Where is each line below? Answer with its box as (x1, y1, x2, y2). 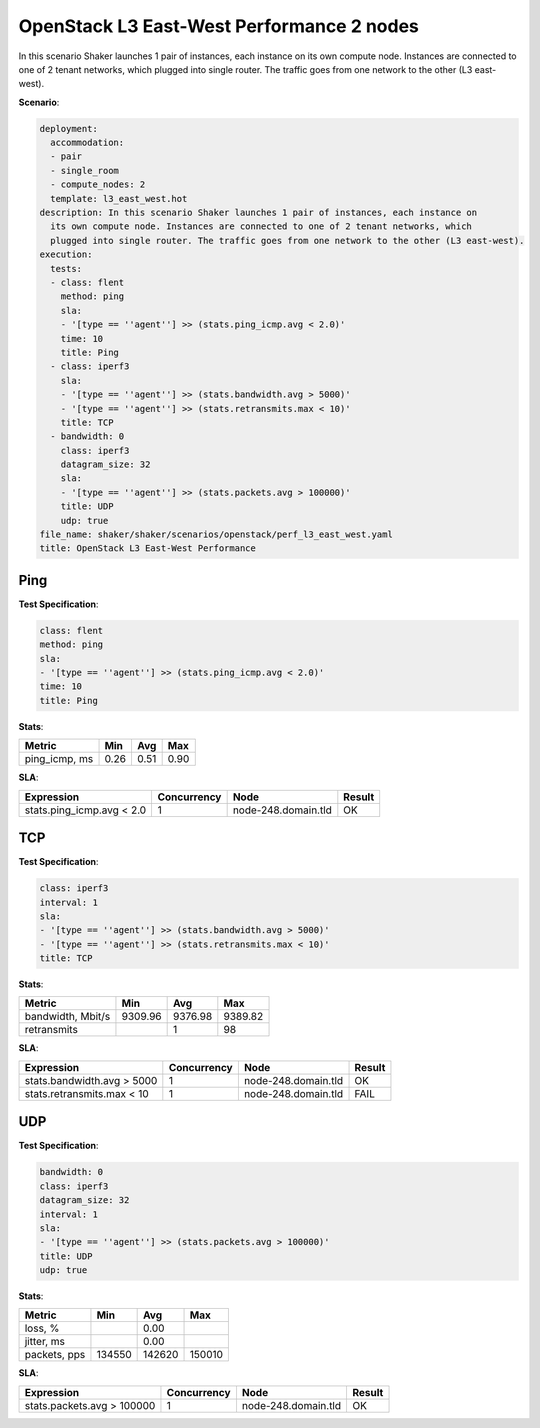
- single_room (50, 165, 120, 176)
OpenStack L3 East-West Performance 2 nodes (18, 15, 420, 37)
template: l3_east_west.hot (50, 193, 188, 204)
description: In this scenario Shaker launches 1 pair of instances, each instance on (39, 207, 478, 219)
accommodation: (50, 137, 125, 149)
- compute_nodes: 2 (50, 179, 146, 190)
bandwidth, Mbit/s (24, 1010, 111, 1024)
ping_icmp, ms (24, 752, 94, 766)
